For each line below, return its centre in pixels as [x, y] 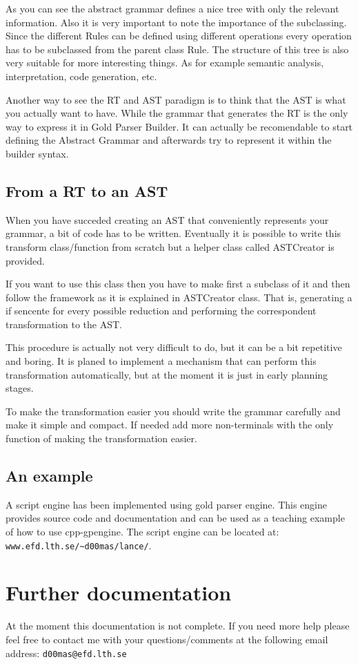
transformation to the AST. [64, 324]
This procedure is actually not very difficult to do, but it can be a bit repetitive [174, 347]
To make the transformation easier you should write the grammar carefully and [173, 411]
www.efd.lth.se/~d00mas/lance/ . [79, 545]
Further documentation [119, 592]
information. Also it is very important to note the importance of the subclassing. [176, 22]
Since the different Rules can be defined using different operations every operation [179, 36]
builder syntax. [37, 153]
